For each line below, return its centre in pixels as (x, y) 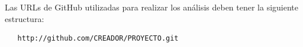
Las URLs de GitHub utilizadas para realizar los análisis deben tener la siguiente (152, 7)
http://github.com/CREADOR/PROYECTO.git (98, 39)
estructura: (25, 18)
